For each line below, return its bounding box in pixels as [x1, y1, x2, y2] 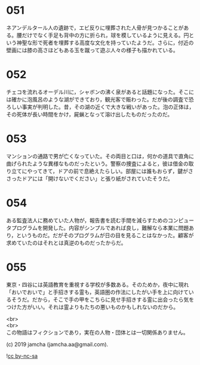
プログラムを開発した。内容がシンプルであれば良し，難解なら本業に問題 [11, 224, 189, 231]
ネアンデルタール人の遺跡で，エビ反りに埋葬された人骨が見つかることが [6, 24, 184, 31]
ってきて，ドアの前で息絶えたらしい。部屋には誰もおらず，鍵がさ [32, 167, 193, 174]
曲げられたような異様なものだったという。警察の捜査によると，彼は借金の [6, 160, 189, 167]
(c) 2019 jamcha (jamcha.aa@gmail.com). [6, 341, 109, 348]
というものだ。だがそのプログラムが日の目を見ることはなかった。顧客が [16, 231, 194, 239]
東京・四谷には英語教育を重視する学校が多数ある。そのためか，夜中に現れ [6, 281, 189, 288]
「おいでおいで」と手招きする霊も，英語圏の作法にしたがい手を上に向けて [6, 288, 189, 296]
